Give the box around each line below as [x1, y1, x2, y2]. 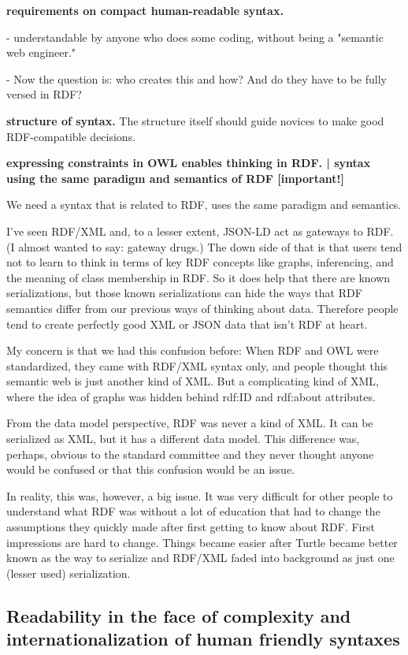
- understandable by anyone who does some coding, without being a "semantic [6, 28, 384, 45]
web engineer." [6, 44, 76, 61]
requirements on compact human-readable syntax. [6, 2, 284, 18]
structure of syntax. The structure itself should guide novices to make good [6, 112, 384, 128]
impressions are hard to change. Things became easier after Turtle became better [6, 534, 398, 550]
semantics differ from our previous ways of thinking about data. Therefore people [6, 300, 399, 316]
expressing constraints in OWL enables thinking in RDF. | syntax [6, 154, 371, 171]
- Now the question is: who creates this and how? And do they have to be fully [6, 70, 387, 87]
